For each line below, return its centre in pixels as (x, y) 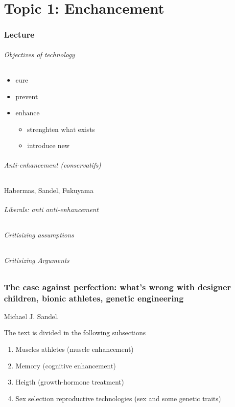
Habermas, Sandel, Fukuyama (49, 190)
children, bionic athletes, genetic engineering (94, 298)
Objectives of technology (39, 54)
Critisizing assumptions (39, 235)
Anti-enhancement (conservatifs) (53, 164)
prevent (27, 96)
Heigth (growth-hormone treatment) (70, 382)
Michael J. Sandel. (32, 316)
